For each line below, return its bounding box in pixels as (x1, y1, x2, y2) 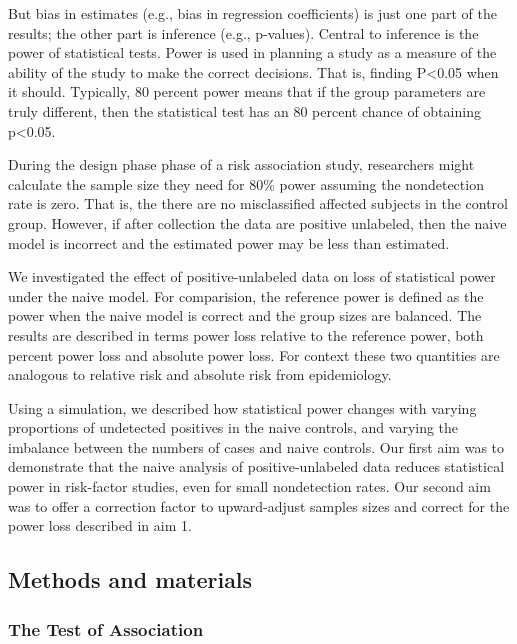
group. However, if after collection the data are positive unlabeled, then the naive (8, 212, 507, 233)
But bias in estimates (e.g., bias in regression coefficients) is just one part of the (8, 3, 498, 23)
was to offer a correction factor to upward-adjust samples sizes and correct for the (8, 495, 510, 516)
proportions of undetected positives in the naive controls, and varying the (8, 417, 459, 438)
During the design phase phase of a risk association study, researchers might (8, 154, 475, 175)
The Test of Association (8, 616, 204, 641)
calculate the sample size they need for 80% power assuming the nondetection (8, 173, 484, 194)
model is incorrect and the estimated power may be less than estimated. (8, 232, 450, 253)
